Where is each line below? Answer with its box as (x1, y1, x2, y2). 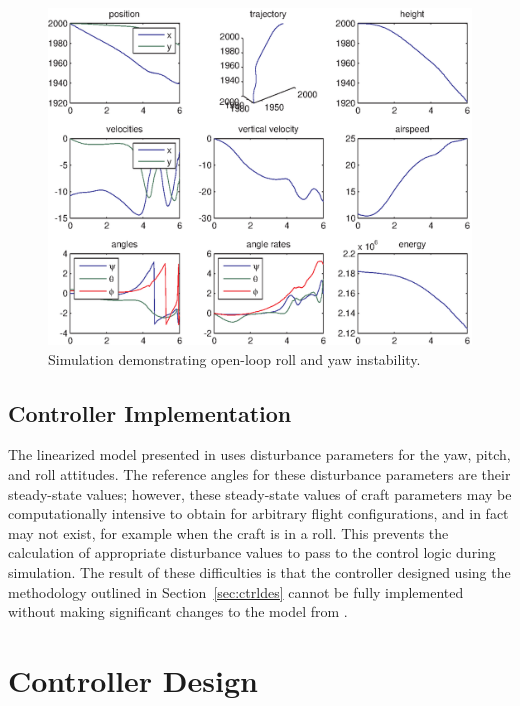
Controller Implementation (8, 397, 292, 428)
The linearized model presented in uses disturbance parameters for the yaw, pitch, (8, 444, 511, 465)
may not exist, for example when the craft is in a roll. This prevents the (8, 522, 449, 543)
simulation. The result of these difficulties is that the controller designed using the (8, 562, 511, 582)
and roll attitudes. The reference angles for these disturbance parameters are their (8, 464, 511, 485)
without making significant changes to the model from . (8, 601, 348, 622)
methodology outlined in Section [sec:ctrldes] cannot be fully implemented (8, 581, 464, 602)
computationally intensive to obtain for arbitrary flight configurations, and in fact (8, 503, 509, 524)
